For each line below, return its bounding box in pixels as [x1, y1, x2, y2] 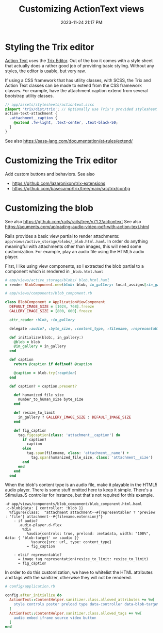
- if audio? [14, 519, 38, 523]
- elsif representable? [14, 552, 62, 557]
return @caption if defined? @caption [14, 362, 92, 367]
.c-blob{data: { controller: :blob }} [5, 506, 83, 511]
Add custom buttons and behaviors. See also [5, 171, 95, 177]
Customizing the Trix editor [5, 155, 118, 166]
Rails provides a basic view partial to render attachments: [5, 233, 120, 239]
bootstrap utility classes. [5, 93, 54, 98]
